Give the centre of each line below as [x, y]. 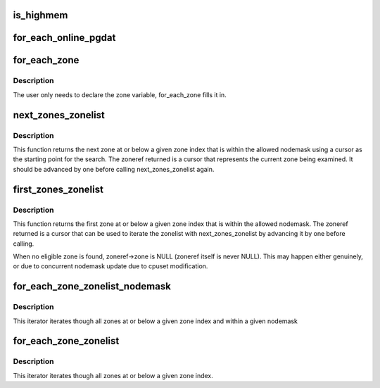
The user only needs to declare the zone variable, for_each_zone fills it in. [120, 94]
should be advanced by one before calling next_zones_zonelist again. [114, 169]
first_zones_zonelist [58, 189]
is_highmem [40, 15]
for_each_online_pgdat [64, 38]
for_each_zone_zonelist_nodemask [92, 286]
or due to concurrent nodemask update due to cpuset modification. [110, 266]
